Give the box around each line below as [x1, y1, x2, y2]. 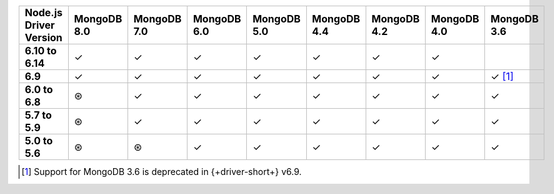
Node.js [24, 6, 63, 19]
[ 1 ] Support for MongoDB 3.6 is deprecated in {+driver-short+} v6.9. [21, 166, 302, 177]
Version [24, 31, 63, 44]
